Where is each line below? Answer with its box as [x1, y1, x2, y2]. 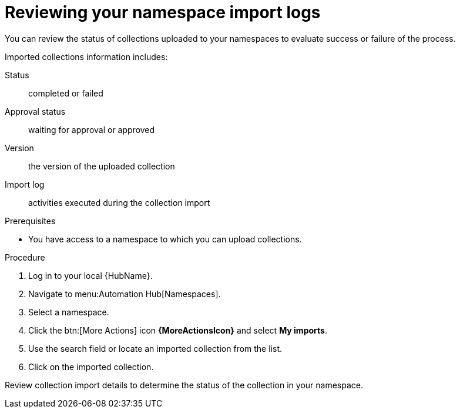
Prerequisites [5, 215, 56, 226]
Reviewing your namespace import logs [5, 2, 321, 22]
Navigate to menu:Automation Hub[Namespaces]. [28, 288, 221, 299]
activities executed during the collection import [28, 197, 210, 208]
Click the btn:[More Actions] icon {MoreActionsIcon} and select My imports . [28, 325, 327, 335]
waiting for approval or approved [28, 124, 155, 135]
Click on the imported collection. [28, 361, 154, 372]
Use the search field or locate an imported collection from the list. [28, 343, 282, 354]
